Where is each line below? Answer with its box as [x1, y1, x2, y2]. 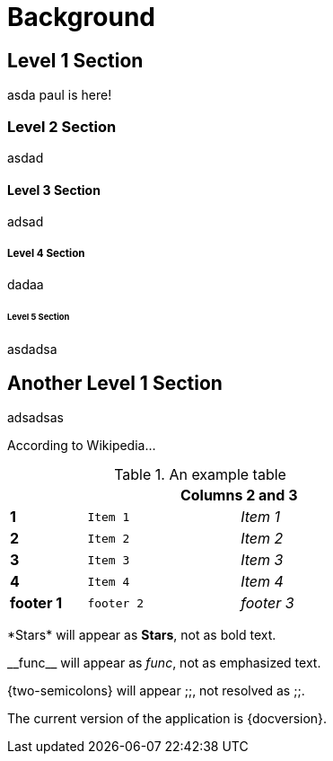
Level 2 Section [7, 117, 117, 136]
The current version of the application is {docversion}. [7, 711, 328, 727]
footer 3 [241, 594, 294, 613]
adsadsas [7, 410, 64, 426]
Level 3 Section [7, 181, 101, 198]
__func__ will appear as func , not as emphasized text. [7, 655, 321, 671]
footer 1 [10, 594, 63, 613]
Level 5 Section [7, 311, 70, 322]
